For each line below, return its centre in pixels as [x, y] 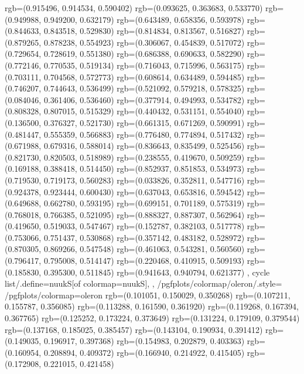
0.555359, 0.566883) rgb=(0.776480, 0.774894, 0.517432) [144, 134]
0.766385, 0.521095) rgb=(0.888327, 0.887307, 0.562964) [144, 214]
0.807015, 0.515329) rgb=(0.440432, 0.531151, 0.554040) [144, 111]
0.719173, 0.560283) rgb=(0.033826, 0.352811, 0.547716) [144, 180]
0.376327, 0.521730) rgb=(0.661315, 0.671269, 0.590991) [144, 122]
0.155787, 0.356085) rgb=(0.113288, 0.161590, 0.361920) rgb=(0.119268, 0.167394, [152, 306]
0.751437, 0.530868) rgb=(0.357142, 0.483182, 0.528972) [144, 237]
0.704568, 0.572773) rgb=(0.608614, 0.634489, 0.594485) [144, 76]
